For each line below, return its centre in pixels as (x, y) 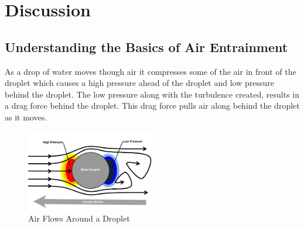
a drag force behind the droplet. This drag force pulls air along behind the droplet (152, 106)
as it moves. (26, 117)
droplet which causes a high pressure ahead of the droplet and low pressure (139, 83)
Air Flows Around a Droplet (79, 218)
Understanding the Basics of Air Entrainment (146, 46)
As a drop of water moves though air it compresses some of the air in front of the (151, 71)
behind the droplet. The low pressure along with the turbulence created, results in (152, 94)
